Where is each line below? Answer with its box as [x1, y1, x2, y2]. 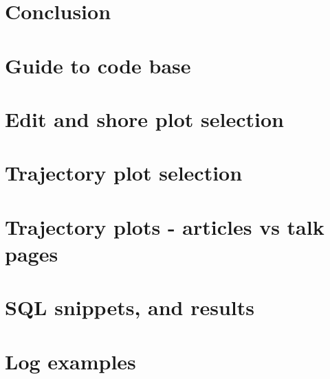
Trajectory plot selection [5, 159, 243, 187]
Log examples [5, 347, 136, 375]
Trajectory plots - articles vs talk [5, 212, 324, 240]
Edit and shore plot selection [5, 104, 284, 133]
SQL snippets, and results [5, 293, 254, 321]
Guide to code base [5, 51, 191, 79]
